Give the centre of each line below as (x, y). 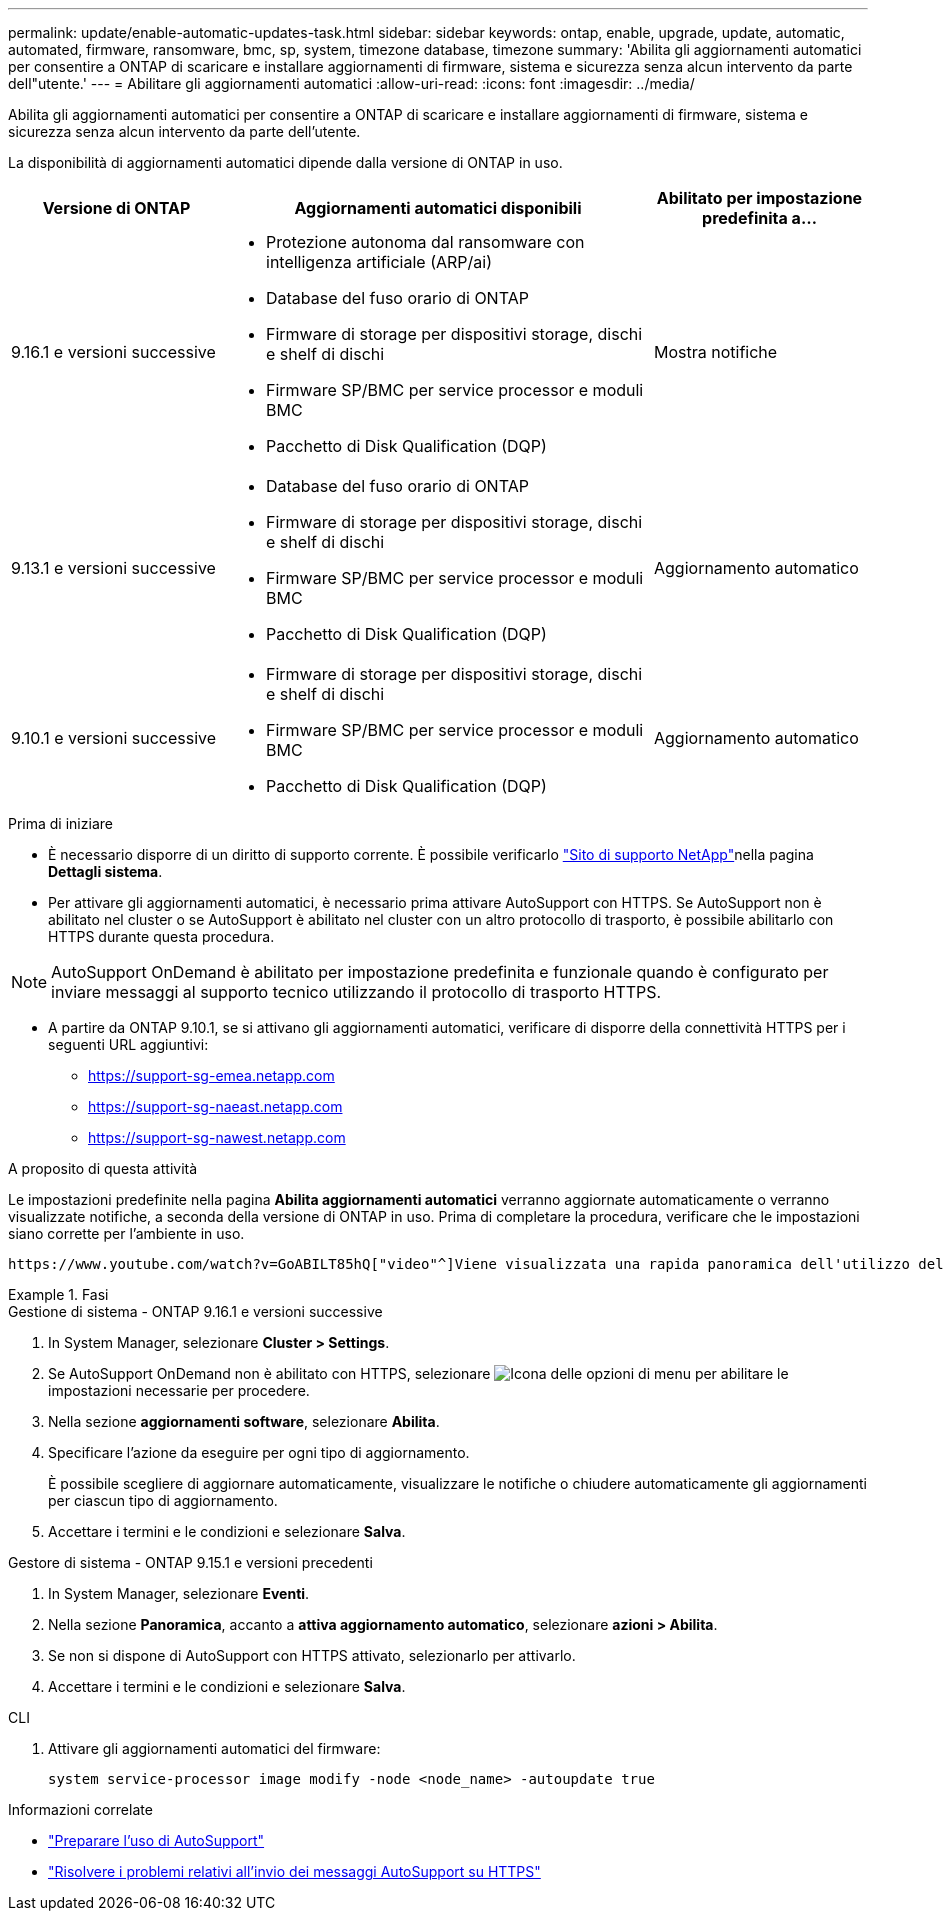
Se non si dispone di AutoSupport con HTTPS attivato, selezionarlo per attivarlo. (312, 1655)
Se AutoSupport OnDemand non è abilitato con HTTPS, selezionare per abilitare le (418, 1373)
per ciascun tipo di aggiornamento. (163, 1500)
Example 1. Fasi (58, 1294)
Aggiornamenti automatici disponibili (438, 208)
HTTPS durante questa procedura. (161, 936)
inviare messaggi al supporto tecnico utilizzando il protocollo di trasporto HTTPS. (356, 992)
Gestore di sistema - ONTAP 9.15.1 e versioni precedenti (190, 1562)
